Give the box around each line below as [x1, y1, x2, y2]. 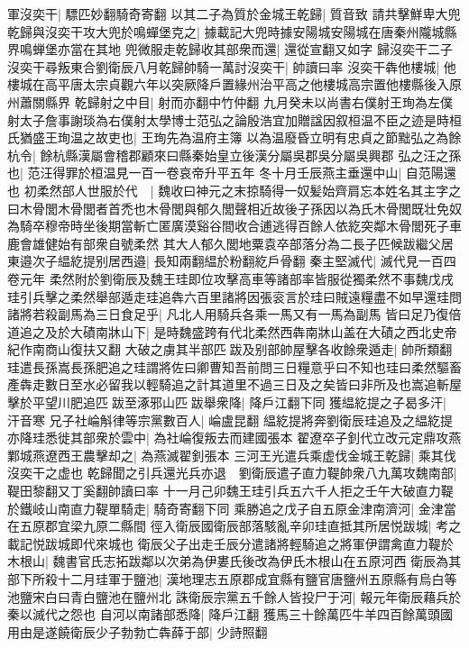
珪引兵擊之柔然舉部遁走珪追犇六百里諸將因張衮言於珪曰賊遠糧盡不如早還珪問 [7, 287, 462, 306]
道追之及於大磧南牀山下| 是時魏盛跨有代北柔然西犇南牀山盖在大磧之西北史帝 [7, 322, 457, 341]
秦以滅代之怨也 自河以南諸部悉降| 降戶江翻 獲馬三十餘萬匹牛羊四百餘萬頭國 [7, 605, 453, 624]
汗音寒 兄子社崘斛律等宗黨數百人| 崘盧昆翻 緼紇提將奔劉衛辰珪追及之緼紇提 [7, 410, 453, 429]
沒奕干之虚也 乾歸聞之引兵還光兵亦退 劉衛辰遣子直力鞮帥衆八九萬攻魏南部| [7, 463, 457, 482]
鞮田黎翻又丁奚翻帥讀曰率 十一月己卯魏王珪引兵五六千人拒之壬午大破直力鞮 [7, 481, 454, 500]
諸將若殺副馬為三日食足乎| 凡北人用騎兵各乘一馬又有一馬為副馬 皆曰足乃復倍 [7, 305, 462, 324]
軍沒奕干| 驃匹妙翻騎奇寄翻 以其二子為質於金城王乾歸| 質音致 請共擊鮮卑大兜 [7, 5, 461, 23]
